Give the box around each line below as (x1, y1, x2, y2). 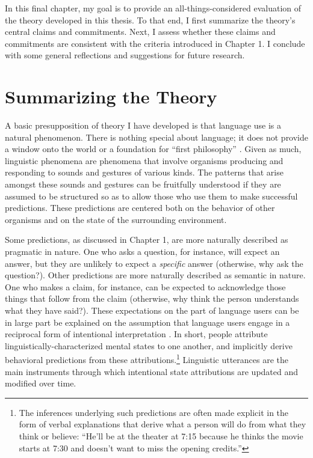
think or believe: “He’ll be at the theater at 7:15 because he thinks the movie (19, 430, 303, 442)
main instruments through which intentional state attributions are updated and (5, 365, 299, 377)
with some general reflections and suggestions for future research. (5, 49, 245, 61)
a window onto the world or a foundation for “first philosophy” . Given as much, (5, 142, 302, 155)
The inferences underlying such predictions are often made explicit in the (19, 406, 289, 418)
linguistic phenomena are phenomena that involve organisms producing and (5, 154, 284, 166)
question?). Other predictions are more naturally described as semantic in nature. (5, 269, 306, 281)
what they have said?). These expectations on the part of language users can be (5, 304, 299, 316)
